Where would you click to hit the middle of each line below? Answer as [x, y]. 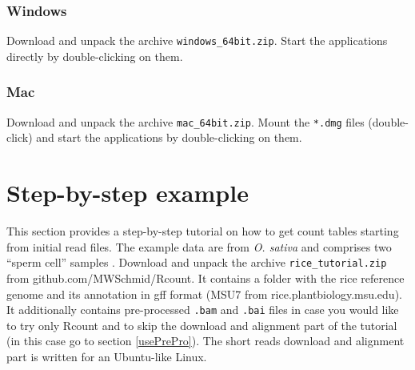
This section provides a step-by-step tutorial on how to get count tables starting [203, 231]
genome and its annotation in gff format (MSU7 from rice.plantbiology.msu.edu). [204, 294]
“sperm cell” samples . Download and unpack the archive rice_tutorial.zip [197, 262]
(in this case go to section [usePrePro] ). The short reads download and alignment [206, 341]
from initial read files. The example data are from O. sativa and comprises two [199, 246]
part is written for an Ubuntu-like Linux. [107, 356]
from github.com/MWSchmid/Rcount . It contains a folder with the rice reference [206, 277]
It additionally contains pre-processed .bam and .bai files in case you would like [203, 310]
